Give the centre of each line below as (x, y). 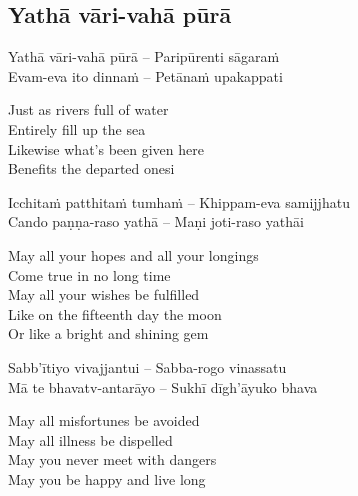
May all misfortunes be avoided (104, 420)
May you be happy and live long (107, 478)
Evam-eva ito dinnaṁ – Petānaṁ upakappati (145, 75)
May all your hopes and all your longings (133, 254)
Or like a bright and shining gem (108, 333)
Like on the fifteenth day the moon (115, 313)
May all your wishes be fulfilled (104, 294)
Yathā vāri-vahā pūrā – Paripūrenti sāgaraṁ (144, 56)
